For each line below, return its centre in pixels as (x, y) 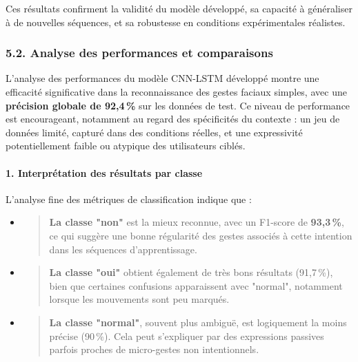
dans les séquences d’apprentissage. (123, 249)
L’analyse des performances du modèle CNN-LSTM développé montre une (162, 78)
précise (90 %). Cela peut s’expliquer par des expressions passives (187, 336)
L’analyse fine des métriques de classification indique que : (129, 199)
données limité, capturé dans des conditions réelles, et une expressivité (154, 132)
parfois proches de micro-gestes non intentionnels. (154, 349)
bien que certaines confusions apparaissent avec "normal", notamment (196, 285)
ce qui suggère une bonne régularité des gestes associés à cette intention (201, 235)
